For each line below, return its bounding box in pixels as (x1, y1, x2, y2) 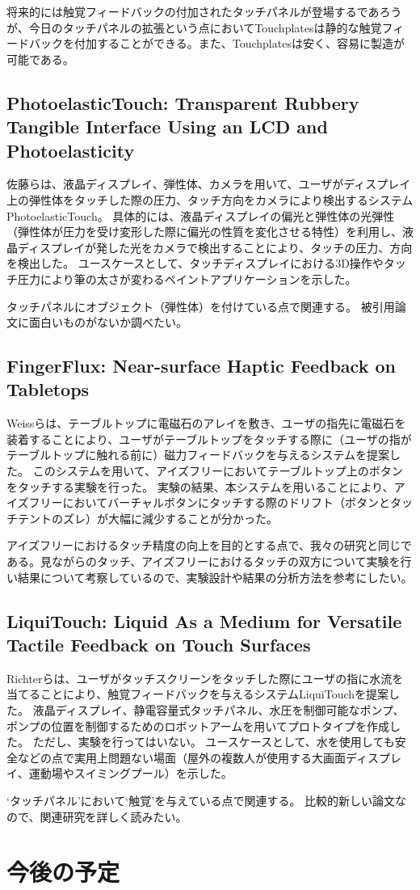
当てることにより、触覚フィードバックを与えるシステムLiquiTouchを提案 (6, 685, 389, 702)
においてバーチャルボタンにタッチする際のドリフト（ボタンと (62, 494, 391, 511)
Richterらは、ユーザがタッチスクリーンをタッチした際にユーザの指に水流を (6, 669, 404, 686)
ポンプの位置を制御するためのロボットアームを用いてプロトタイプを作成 (6, 717, 389, 734)
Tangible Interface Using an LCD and (6, 114, 328, 139)
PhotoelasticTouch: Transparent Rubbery (6, 90, 359, 115)
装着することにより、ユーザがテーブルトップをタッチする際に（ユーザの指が (6, 430, 412, 447)
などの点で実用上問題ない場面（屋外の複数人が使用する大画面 (17, 749, 346, 766)
